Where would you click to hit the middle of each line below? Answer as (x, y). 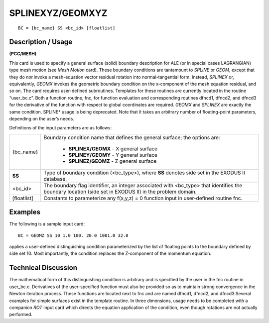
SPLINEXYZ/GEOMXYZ (58, 13)
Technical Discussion (43, 268)
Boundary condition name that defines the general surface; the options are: (132, 137)
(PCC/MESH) (23, 54)
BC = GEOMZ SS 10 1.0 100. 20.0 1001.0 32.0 (73, 235)
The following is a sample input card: (47, 224)
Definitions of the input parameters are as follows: (61, 128)
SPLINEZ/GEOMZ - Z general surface (113, 161)
